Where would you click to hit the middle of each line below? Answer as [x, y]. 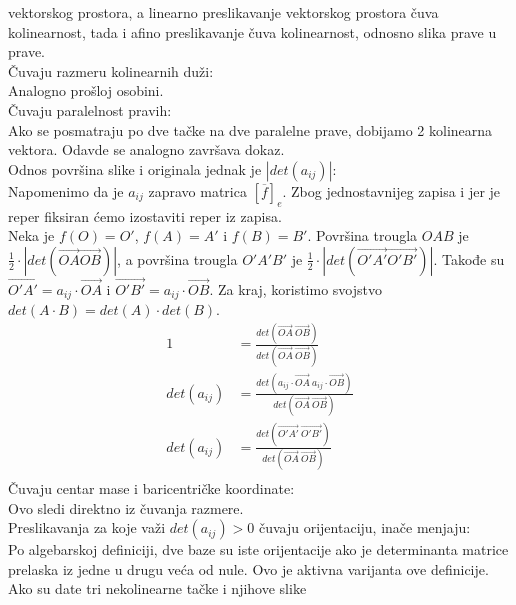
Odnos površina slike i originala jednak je [135, 168]
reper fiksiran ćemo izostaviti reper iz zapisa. [145, 215]
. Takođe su [469, 258]
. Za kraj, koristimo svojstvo [295, 288]
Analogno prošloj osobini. [86, 90]
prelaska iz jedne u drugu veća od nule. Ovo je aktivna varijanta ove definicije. [248, 568]
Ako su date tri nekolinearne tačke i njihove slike [157, 588]
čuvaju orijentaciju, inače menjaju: [364, 527]
